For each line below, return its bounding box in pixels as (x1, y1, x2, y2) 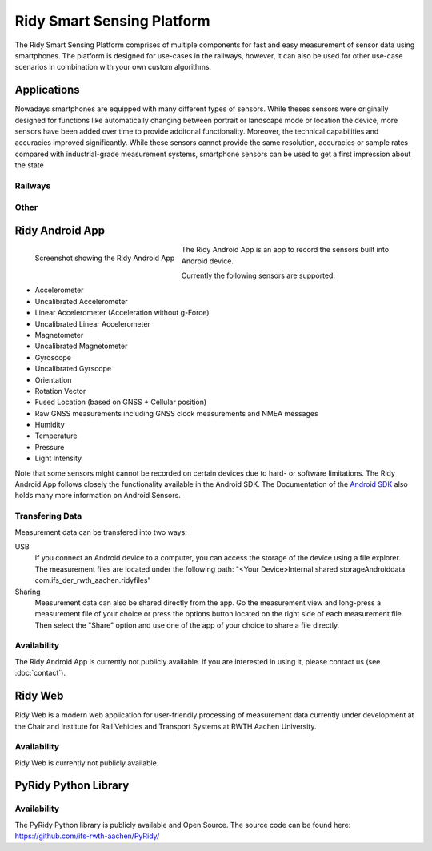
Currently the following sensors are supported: (181, 271, 336, 280)
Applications (14, 83, 80, 97)
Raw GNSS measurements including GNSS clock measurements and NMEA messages (34, 408, 319, 418)
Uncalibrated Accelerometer (34, 296, 128, 306)
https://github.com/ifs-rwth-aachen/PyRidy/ (14, 831, 160, 841)
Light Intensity (34, 453, 82, 464)
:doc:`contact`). (14, 668, 66, 678)
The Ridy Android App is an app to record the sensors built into (181, 245, 390, 255)
